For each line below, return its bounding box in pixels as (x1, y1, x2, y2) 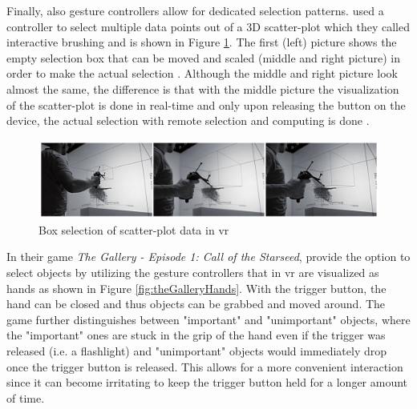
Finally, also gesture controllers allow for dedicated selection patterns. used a (6, 2, 384, 18)
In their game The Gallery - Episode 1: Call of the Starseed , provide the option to (6, 248, 411, 265)
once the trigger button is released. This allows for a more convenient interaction (6, 358, 403, 375)
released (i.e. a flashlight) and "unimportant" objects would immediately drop (6, 343, 387, 359)
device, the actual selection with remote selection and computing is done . (6, 112, 370, 129)
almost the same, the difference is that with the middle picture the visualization (6, 80, 399, 97)
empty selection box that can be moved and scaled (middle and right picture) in (6, 49, 401, 66)
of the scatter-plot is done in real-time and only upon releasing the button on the (6, 96, 406, 113)
